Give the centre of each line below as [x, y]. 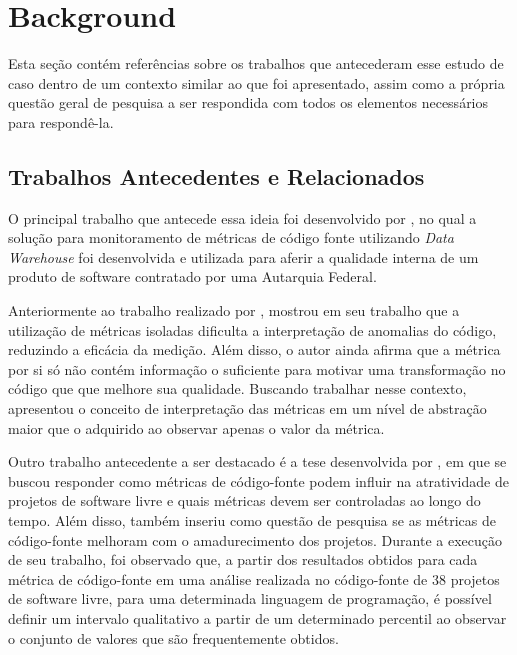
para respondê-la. [61, 121]
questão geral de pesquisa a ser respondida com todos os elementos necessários [248, 102]
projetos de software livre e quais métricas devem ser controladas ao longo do [244, 500]
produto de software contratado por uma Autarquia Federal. [192, 276]
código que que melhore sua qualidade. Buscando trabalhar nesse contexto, [237, 388]
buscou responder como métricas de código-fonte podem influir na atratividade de [258, 480]
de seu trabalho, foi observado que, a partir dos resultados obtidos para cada [243, 559]
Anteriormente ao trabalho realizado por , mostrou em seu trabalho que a [234, 310]
